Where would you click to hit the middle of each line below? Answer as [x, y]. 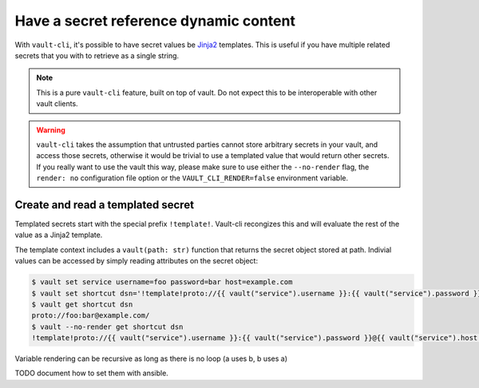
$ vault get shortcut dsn [82, 304]
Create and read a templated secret [105, 205]
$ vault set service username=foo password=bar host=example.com [162, 282]
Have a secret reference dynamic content [155, 21]
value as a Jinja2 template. [59, 235]
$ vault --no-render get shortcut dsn [107, 327]
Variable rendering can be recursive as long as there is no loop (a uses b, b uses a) [151, 358]
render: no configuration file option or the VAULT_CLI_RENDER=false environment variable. [192, 178]
